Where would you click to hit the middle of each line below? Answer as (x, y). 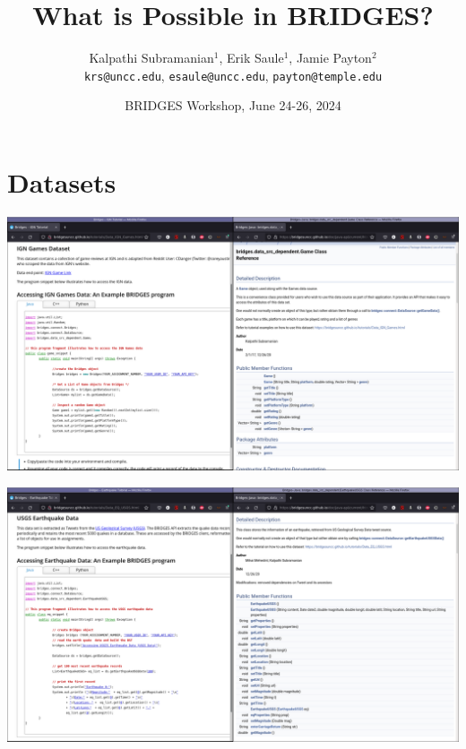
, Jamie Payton (330, 58)
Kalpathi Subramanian (151, 58)
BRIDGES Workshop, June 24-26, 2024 (233, 105)
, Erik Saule (251, 58)
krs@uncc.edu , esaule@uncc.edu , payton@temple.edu (233, 75)
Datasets (62, 181)
